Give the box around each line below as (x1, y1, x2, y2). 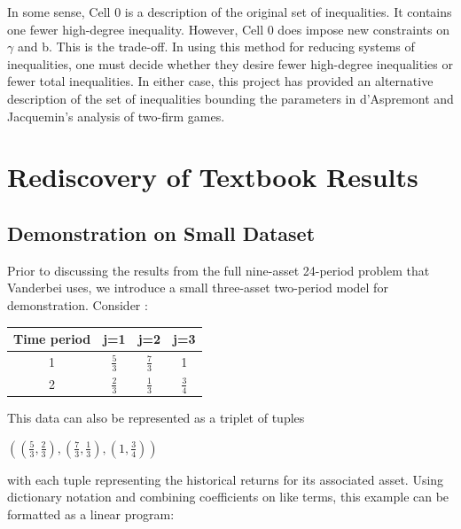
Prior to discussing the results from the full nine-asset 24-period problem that (7, 261, 430, 279)
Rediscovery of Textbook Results (7, 159, 418, 195)
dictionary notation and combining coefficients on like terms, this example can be (7, 487, 449, 506)
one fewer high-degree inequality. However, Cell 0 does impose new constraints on (7, 19, 449, 38)
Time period (13, 330, 91, 348)
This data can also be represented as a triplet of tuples (7, 408, 305, 427)
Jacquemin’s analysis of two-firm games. (7, 106, 225, 125)
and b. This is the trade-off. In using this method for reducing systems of (17, 37, 415, 56)
